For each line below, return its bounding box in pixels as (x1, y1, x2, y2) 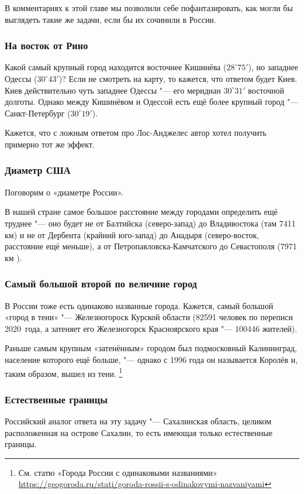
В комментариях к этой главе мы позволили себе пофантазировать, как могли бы (5, 2, 293, 13)
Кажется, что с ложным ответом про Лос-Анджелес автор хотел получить (5, 126, 267, 139)
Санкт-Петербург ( (5, 107, 71, 119)
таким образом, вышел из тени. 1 (5, 365, 123, 379)
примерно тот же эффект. (5, 138, 95, 150)
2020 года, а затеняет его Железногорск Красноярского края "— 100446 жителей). (5, 322, 298, 334)
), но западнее (248, 61, 299, 73)
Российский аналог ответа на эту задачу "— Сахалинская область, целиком (5, 415, 272, 427)
